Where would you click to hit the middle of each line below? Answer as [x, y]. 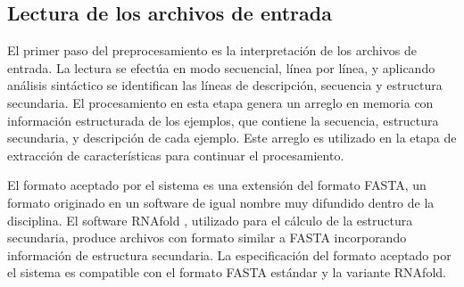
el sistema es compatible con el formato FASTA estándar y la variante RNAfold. [227, 272]
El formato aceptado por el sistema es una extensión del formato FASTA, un [217, 185]
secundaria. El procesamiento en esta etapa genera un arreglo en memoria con [220, 102]
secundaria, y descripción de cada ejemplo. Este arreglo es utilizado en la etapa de [232, 138]
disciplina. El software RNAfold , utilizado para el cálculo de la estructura [210, 220]
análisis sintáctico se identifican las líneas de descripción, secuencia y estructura [225, 85]
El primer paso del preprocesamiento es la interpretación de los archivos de [212, 50]
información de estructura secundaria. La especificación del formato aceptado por [229, 254]
